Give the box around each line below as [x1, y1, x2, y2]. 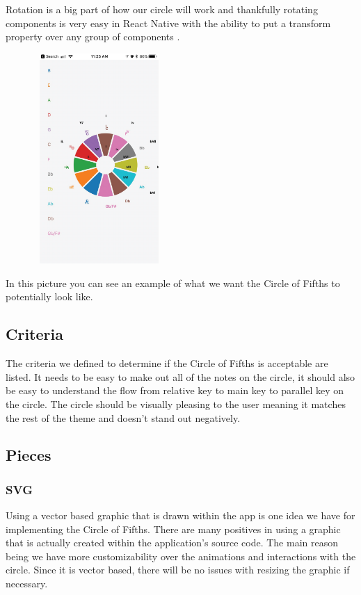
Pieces [6, 444, 51, 466]
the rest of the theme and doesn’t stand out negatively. [6, 410, 241, 425]
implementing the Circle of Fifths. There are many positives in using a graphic [6, 521, 341, 536]
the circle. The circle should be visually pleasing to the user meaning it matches [6, 396, 346, 411]
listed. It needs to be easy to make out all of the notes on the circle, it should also [6, 369, 355, 384]
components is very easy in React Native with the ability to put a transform [6, 15, 331, 30]
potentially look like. [6, 289, 93, 304]
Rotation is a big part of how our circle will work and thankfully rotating [6, 2, 318, 16]
